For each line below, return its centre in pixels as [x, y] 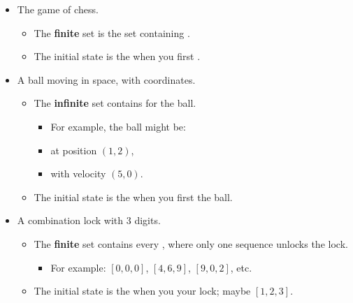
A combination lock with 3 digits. [89, 220]
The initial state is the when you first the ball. [133, 197]
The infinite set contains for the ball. [115, 103]
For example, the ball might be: [118, 126]
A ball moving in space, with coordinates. [106, 79]
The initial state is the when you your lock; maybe [142, 291]
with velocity [78, 173]
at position [74, 150]
